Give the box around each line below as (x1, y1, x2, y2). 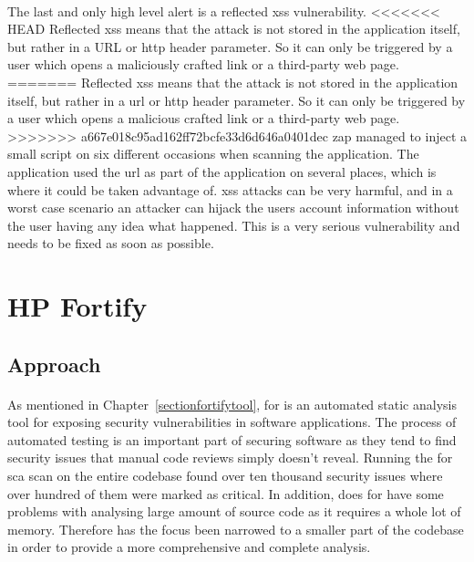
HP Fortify (7, 287, 148, 325)
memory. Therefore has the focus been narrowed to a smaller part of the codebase (7, 519, 464, 538)
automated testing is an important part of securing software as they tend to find (7, 430, 457, 449)
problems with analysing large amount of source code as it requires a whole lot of (7, 502, 461, 521)
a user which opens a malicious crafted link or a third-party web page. (7, 109, 400, 128)
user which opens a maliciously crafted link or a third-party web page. (7, 55, 399, 74)
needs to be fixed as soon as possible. (7, 234, 214, 253)
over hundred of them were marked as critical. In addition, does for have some (7, 484, 444, 503)
